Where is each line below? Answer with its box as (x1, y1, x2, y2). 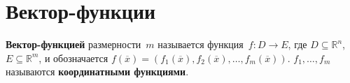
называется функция (157, 37, 244, 52)
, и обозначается (38, 50, 108, 65)
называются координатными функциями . (6, 64, 189, 79)
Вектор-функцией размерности (6, 37, 141, 52)
